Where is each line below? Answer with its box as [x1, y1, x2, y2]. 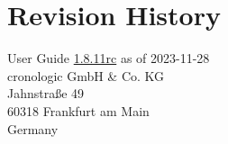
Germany [7, 119, 59, 138]
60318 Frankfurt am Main [7, 101, 150, 120]
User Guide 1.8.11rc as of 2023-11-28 [7, 49, 210, 67]
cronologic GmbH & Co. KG [7, 66, 165, 85]
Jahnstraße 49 [7, 84, 85, 103]
